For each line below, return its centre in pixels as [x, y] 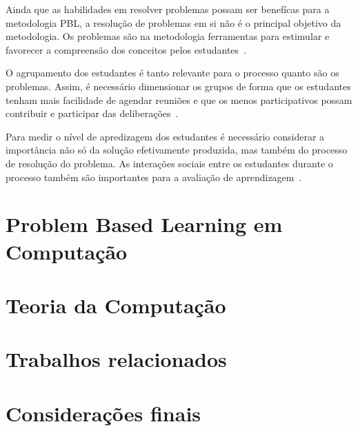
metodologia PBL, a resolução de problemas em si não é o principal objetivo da [173, 22]
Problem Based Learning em [144, 224]
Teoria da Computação [116, 305]
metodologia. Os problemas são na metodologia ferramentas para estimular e [168, 36]
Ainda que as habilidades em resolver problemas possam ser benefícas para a [168, 9]
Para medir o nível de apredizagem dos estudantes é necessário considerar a [165, 136]
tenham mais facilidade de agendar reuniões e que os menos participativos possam [179, 99]
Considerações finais [103, 413]
